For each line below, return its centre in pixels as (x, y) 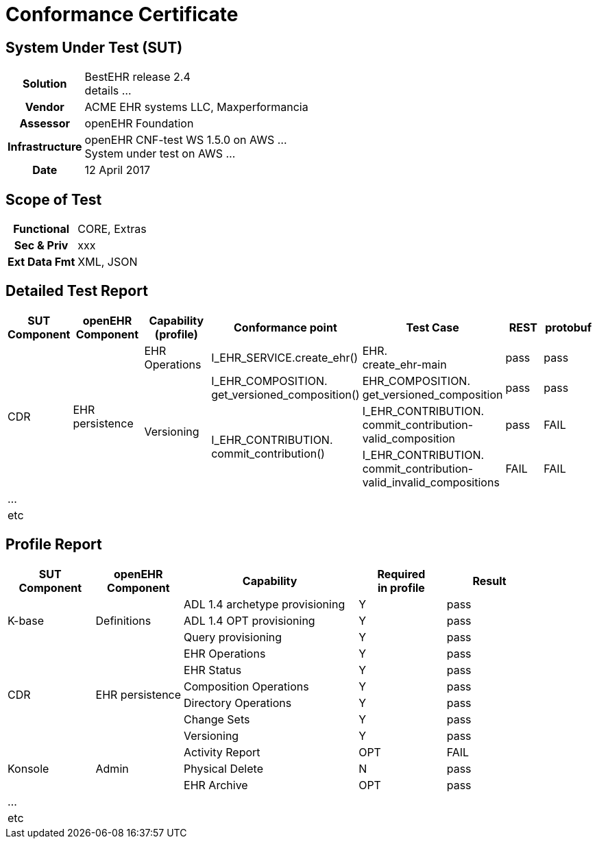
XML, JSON (108, 262)
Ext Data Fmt (41, 262)
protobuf (569, 327)
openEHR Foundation (139, 124)
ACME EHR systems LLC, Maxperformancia (196, 107)
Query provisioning (233, 637)
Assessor (45, 124)
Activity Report (222, 752)
